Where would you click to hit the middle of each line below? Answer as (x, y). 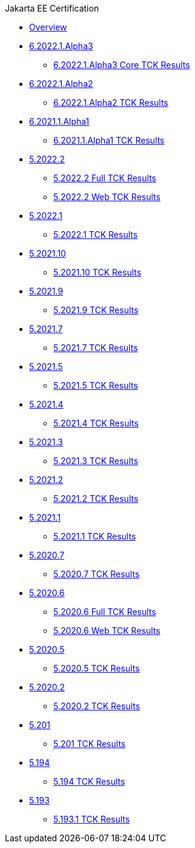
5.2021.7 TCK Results (96, 348)
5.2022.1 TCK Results (96, 235)
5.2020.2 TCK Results (97, 706)
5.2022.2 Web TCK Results (107, 197)
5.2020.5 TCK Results (97, 668)
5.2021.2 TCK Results (96, 499)
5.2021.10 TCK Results (97, 272)
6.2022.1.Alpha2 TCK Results (111, 103)
